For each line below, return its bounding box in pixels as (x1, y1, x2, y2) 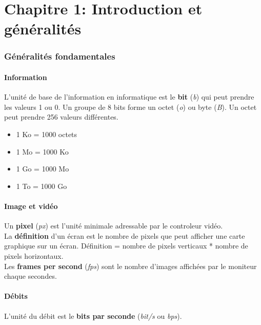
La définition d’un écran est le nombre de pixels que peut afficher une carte (4, 230, 245, 241)
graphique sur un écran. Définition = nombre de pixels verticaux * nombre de (4, 240, 248, 251)
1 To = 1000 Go (16, 180, 67, 191)
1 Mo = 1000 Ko (16, 146, 69, 157)
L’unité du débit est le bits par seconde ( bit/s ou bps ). (4, 310, 182, 321)
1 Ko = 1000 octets (16, 128, 77, 139)
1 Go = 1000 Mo (16, 163, 69, 174)
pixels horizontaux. (4, 250, 64, 261)
